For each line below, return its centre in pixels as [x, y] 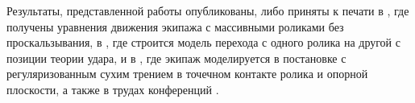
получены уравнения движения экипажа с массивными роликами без [175, 26]
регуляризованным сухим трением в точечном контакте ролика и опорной [187, 74]
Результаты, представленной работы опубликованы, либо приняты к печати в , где [208, 10]
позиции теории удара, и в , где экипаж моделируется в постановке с [176, 58]
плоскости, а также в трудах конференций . [113, 89]
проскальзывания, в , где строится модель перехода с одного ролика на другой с [203, 42]
